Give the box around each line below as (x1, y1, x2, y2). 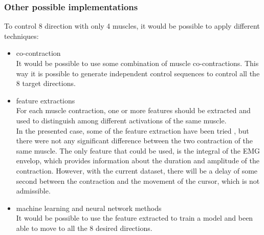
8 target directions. (16, 78, 76, 89)
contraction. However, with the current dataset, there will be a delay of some (16, 165, 258, 176)
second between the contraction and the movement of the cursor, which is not (16, 175, 260, 186)
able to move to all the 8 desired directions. (16, 222, 152, 233)
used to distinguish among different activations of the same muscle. (16, 115, 227, 125)
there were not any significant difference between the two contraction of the (16, 135, 253, 146)
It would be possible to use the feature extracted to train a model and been (16, 212, 253, 223)
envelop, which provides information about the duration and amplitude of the (16, 155, 259, 166)
